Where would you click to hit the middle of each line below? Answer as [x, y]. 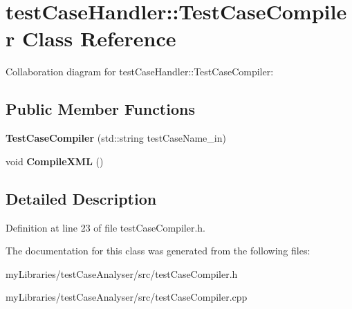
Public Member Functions [100, 109]
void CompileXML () [55, 161]
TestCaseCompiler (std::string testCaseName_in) [116, 138]
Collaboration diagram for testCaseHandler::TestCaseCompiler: [140, 72]
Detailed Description [81, 198]
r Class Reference [91, 38]
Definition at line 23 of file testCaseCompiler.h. [105, 227]
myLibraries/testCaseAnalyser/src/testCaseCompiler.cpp [127, 297]
